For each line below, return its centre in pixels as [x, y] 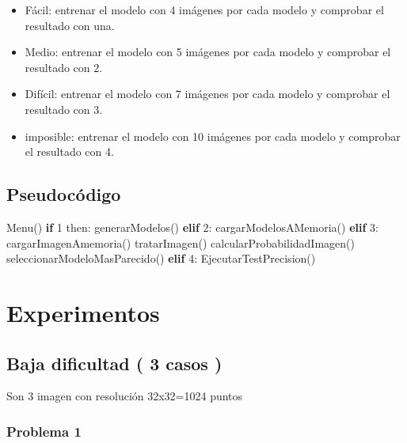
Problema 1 [44, 431]
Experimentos [83, 312]
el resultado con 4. [69, 151]
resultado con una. [70, 25]
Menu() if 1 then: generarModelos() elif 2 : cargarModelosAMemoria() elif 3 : [192, 227]
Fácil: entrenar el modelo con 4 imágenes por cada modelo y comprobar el [204, 9]
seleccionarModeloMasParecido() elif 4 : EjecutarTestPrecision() [161, 258]
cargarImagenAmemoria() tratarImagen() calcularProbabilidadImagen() [181, 242]
